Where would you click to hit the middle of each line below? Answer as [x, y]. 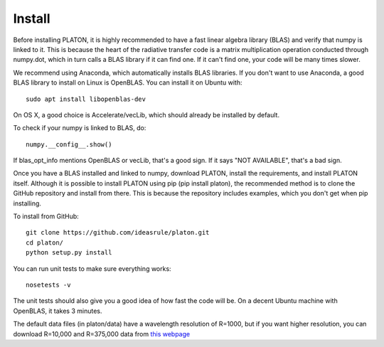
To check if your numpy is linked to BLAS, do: [80, 128]
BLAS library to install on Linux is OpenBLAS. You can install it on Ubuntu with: [128, 82]
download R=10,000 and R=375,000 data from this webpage [102, 333]
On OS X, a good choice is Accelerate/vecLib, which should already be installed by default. [146, 114]
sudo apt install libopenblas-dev [86, 99]
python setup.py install [69, 253]
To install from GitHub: [46, 216]
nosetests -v [48, 285]
